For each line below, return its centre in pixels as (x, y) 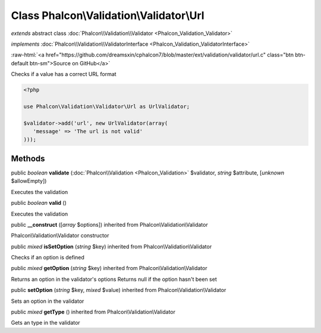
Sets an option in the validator (48, 301)
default (20, 63)
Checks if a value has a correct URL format (64, 74)
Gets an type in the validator (45, 323)
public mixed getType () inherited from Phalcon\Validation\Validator (93, 312)
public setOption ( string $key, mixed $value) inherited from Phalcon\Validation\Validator (119, 290)
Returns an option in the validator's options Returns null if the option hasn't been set (114, 279)
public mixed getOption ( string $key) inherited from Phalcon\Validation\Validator (109, 268)
